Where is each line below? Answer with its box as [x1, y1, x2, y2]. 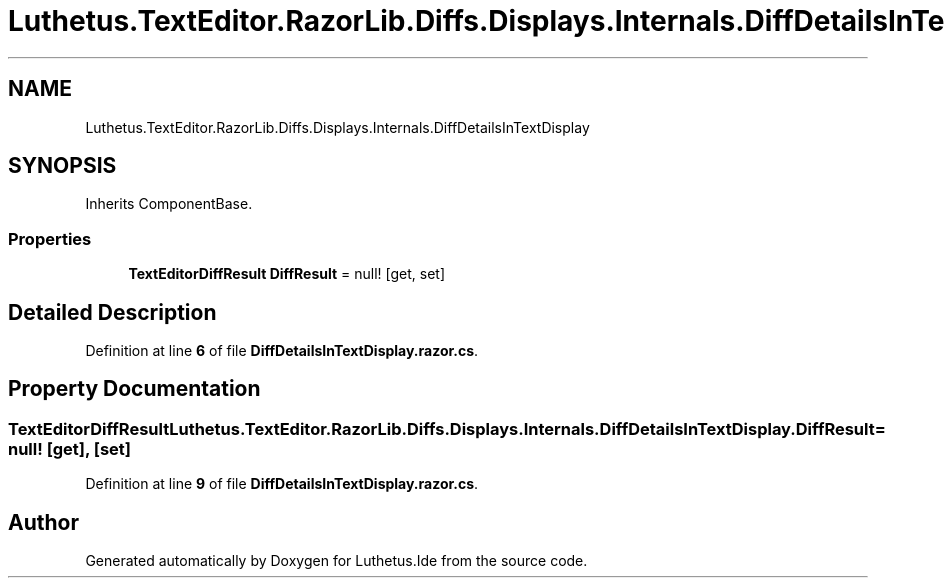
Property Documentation [8, 376, 261, 402]
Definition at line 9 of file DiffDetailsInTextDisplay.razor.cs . [85, 475, 479, 493]
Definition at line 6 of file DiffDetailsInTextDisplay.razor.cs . [85, 342, 479, 360]
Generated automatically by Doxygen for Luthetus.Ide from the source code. [85, 552, 588, 570]
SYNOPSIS [8, 153, 117, 179]
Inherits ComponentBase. [85, 195, 253, 213]
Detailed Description [8, 299, 217, 325]
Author [8, 509, 79, 535]
